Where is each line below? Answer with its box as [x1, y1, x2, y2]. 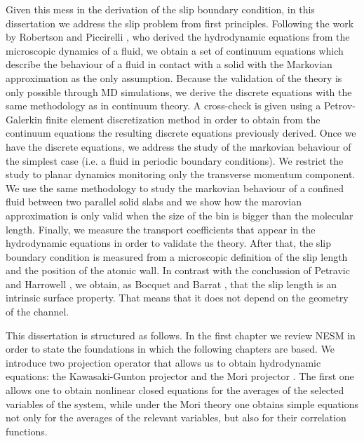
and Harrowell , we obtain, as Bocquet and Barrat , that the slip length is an [6, 276, 337, 291]
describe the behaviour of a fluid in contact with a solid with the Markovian [6, 57, 332, 72]
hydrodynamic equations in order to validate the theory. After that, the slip [6, 236, 331, 250]
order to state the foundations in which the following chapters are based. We [6, 341, 335, 356]
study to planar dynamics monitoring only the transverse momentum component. [6, 167, 356, 182]
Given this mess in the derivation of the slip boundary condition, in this [6, 2, 315, 16]
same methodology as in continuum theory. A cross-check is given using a [6, 98, 321, 113]
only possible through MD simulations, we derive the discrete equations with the [6, 84, 352, 99]
